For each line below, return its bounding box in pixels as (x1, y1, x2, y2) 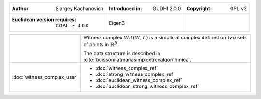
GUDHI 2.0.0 (152, 5, 181, 12)
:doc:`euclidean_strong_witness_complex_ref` (95, 83, 199, 90)
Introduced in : (109, 5, 142, 12)
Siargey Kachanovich (55, 5, 104, 12)
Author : (12, 5, 30, 12)
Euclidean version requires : (12, 16, 77, 23)
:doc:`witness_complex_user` (12, 74, 78, 81)
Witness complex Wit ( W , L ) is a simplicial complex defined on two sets (83, 34, 247, 41)
